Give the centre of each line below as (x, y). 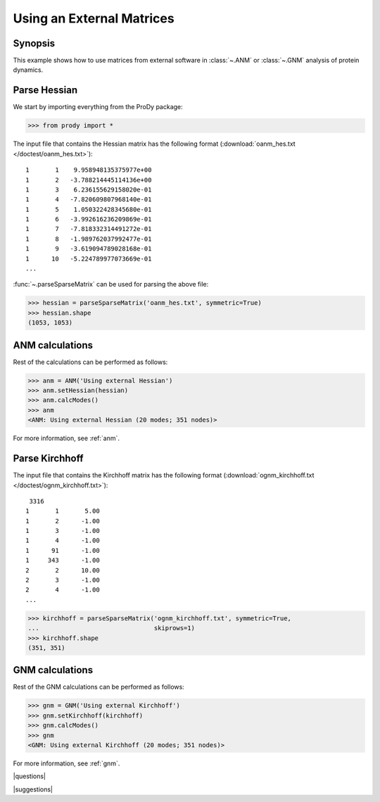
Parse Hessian (45, 90)
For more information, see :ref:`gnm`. (66, 763)
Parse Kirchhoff (48, 459)
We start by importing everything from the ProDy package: (98, 107)
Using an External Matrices (94, 18)
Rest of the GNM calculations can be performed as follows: (99, 687)
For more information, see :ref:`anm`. (66, 438)
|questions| (29, 776)
